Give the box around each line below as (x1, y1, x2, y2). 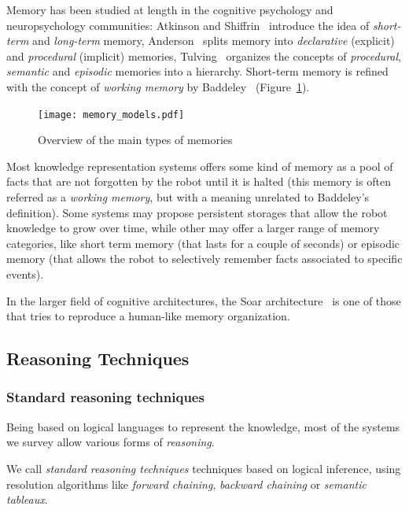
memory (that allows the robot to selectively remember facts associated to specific (6, 250, 403, 267)
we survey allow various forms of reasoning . (6, 434, 215, 450)
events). (6, 265, 44, 282)
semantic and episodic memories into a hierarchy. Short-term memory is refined (6, 63, 389, 79)
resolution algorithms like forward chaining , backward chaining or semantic (6, 475, 367, 492)
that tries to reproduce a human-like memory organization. (6, 308, 290, 324)
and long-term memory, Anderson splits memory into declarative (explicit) (32, 32, 395, 49)
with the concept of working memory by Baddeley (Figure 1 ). (6, 78, 310, 94)
